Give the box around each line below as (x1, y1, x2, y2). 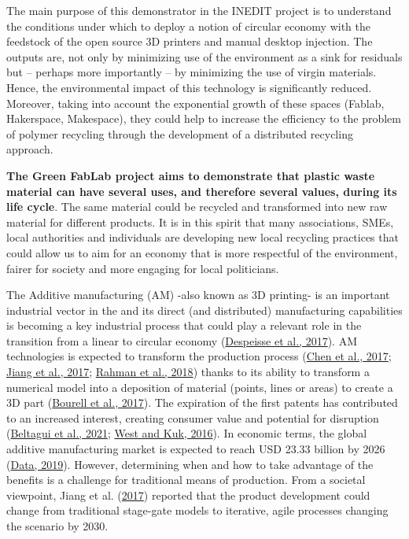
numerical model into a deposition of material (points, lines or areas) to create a (6, 378, 393, 395)
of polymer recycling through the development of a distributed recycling (6, 125, 353, 142)
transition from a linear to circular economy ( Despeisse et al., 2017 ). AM (6, 332, 357, 349)
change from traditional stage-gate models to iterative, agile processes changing (6, 502, 389, 519)
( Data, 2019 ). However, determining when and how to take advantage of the (6, 456, 374, 472)
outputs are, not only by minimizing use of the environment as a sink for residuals (6, 48, 403, 65)
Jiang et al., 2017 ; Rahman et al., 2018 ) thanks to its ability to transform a (6, 364, 370, 380)
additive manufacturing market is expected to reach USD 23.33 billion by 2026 (6, 441, 385, 457)
